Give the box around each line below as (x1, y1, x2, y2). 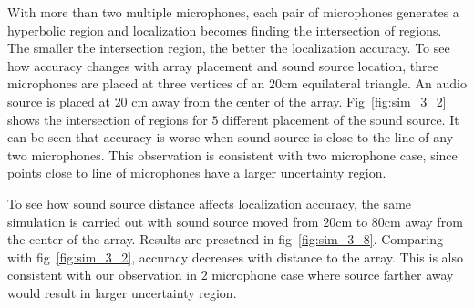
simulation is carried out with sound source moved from (7, 211, 319, 231)
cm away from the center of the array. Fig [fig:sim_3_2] (131, 91, 447, 110)
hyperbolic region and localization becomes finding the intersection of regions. (7, 20, 442, 39)
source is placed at (7, 91, 110, 110)
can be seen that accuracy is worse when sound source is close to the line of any (7, 128, 454, 147)
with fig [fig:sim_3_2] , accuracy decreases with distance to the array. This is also (7, 247, 464, 266)
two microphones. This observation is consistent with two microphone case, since (7, 145, 458, 164)
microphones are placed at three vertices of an (7, 74, 265, 93)
